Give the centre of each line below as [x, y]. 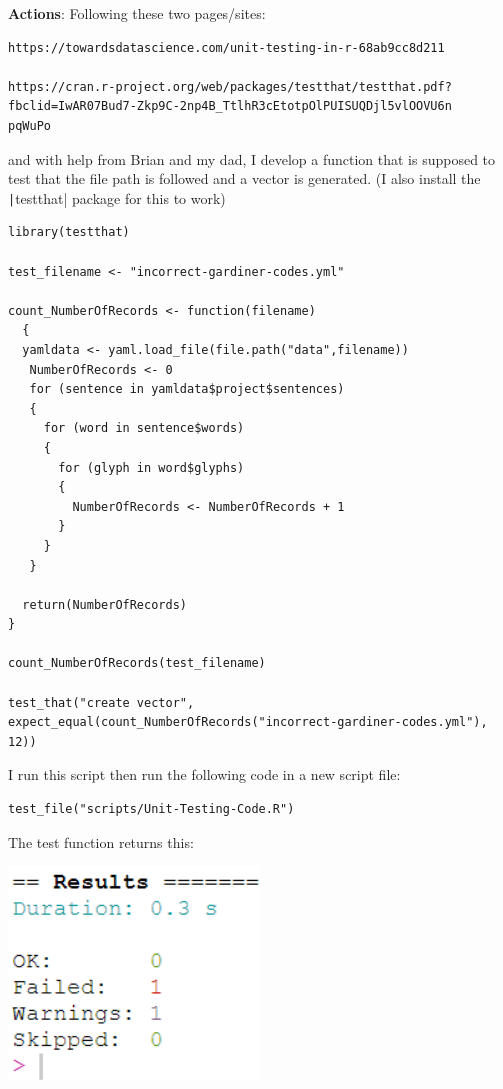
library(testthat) [69, 232]
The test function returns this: [101, 841]
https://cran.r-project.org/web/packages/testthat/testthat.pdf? [230, 86]
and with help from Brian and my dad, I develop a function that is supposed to [252, 158]
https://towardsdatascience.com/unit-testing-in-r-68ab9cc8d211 [226, 47]
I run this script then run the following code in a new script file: [204, 774]
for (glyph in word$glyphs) [151, 467]
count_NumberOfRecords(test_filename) [137, 663]
